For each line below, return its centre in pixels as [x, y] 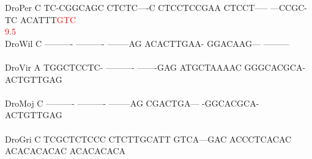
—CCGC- [288, 7]
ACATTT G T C [48, 19]
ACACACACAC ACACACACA [65, 151]
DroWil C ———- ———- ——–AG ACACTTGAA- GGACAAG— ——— [147, 43]
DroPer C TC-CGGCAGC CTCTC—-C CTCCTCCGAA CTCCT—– [136, 7]
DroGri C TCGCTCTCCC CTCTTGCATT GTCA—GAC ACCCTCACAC [148, 139]
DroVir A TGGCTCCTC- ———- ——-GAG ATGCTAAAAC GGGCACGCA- [155, 67]
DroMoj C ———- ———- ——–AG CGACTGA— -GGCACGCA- [132, 103]
